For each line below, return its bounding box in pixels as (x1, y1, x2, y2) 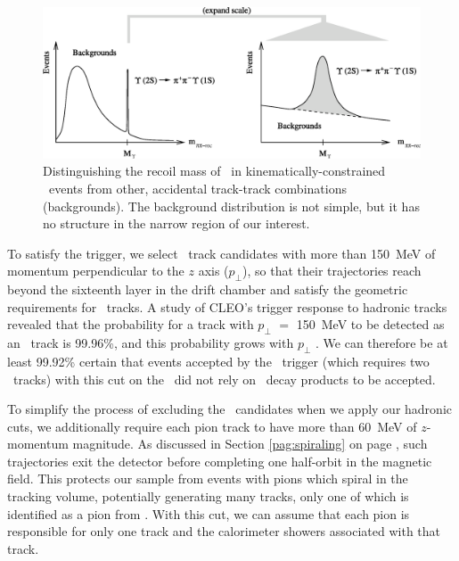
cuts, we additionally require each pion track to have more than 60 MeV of (7, 417, 417, 435)
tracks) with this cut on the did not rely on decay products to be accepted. (12, 369, 436, 388)
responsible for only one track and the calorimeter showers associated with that (7, 522, 441, 540)
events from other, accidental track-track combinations (48, 178, 347, 197)
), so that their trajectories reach (242, 261, 422, 280)
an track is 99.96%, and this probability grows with (7, 334, 294, 352)
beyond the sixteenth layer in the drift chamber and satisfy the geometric (7, 280, 408, 299)
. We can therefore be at (316, 334, 448, 352)
